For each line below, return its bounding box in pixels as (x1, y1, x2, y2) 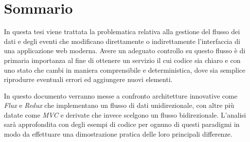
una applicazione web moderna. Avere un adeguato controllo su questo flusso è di (4, 45, 246, 56)
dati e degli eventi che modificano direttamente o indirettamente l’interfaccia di (4, 36, 240, 46)
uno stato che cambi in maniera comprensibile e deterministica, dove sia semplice (4, 64, 246, 75)
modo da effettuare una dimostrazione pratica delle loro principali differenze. (4, 129, 232, 139)
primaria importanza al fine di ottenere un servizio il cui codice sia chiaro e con (4, 55, 241, 65)
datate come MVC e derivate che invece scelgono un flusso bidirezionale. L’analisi (4, 109, 246, 120)
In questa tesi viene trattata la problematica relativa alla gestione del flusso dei (4, 26, 240, 37)
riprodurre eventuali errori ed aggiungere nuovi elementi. (4, 74, 173, 84)
